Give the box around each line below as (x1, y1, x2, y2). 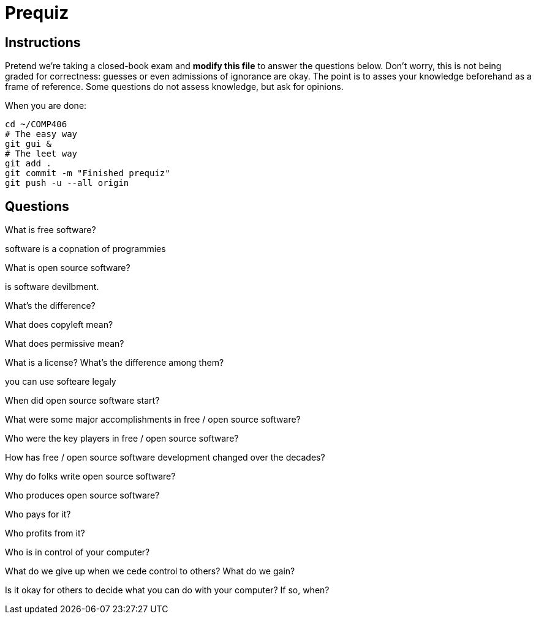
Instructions (5, 34, 81, 50)
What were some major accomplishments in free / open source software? (5, 414, 301, 425)
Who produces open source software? (5, 490, 160, 501)
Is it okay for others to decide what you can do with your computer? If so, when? (5, 585, 330, 596)
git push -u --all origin (5, 178, 129, 188)
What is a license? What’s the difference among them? (5, 357, 224, 368)
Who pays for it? (5, 509, 71, 520)
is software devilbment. (5, 281, 99, 292)
